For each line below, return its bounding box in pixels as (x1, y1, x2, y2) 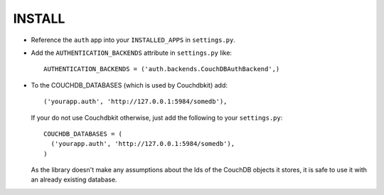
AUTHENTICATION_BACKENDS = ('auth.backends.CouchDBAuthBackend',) (43, 65, 280, 73)
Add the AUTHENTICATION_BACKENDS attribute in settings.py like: (31, 48, 233, 57)
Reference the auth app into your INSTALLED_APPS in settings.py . (31, 36, 236, 44)
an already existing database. (31, 175, 117, 184)
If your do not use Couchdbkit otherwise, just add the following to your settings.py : (31, 113, 283, 122)
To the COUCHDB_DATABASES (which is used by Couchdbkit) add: (31, 80, 228, 89)
